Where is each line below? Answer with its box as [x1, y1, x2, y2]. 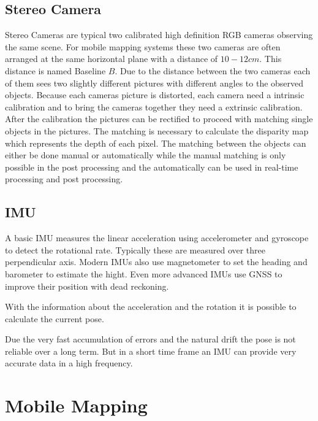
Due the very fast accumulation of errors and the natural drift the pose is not [5, 333, 296, 346]
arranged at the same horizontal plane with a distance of [5, 52, 218, 65]
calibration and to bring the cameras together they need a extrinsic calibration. [5, 100, 303, 113]
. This [259, 52, 282, 65]
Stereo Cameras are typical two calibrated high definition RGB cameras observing [5, 28, 313, 41]
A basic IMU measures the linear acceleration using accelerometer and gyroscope [5, 231, 309, 244]
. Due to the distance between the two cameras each [115, 64, 311, 77]
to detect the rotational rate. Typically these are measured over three [5, 243, 266, 256]
